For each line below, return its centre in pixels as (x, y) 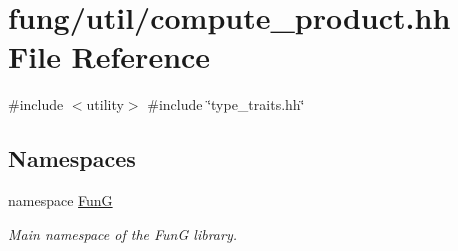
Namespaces (72, 158)
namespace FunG (60, 200)
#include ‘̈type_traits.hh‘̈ (226, 104)
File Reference (109, 56)
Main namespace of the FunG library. (122, 233)
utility (105, 104)
